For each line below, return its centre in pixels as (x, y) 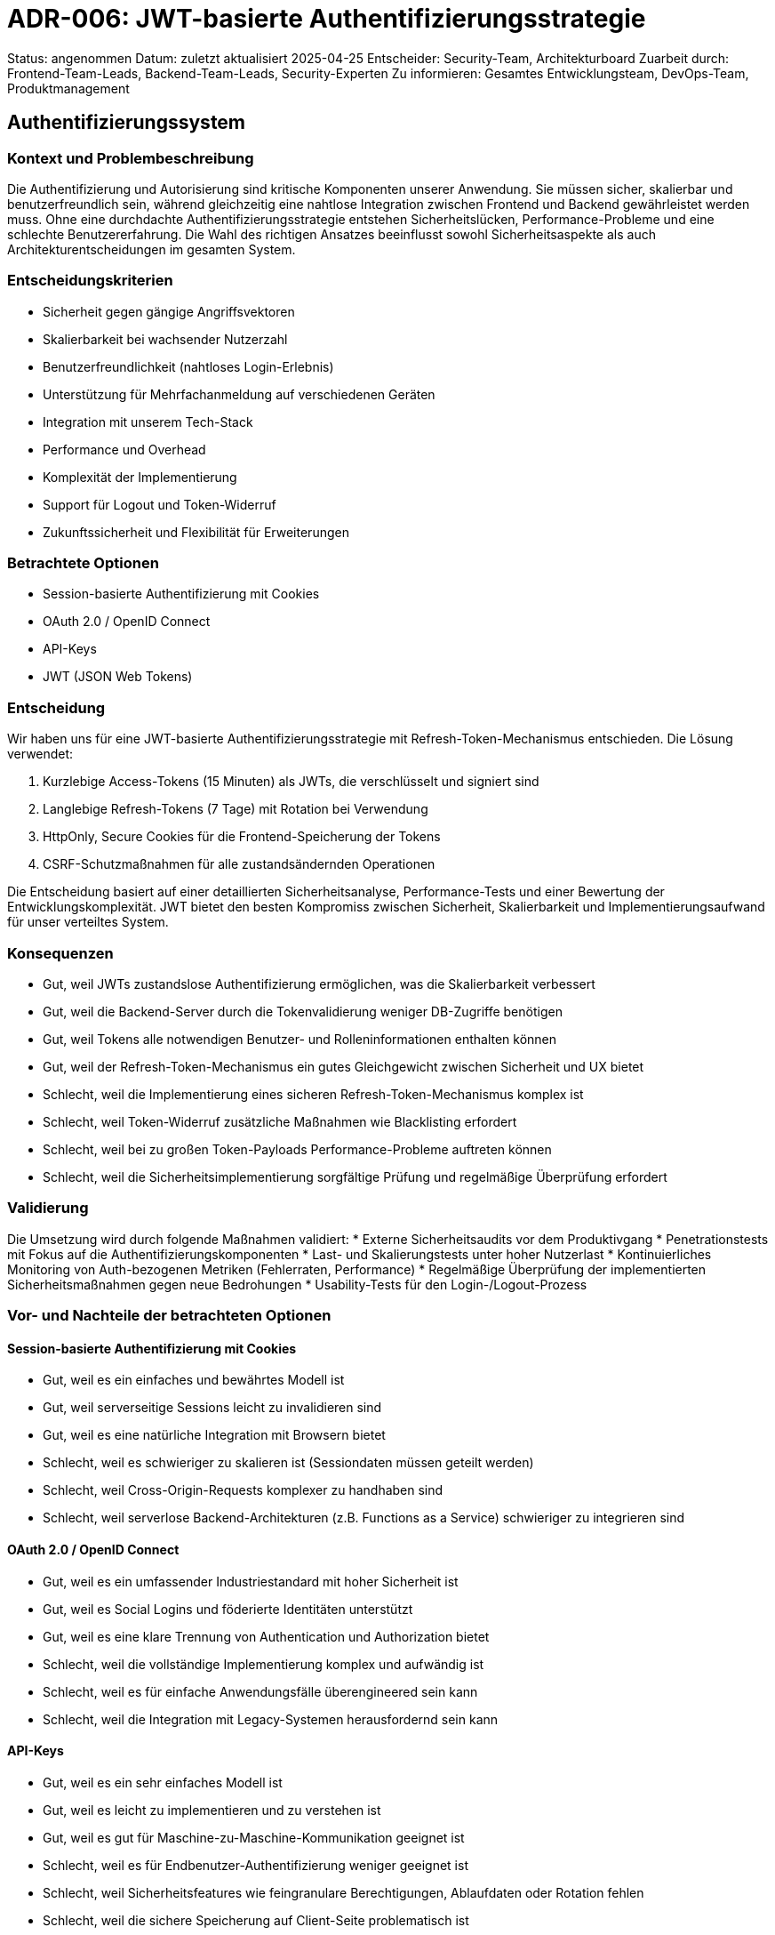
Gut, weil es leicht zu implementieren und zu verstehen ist (212, 1810)
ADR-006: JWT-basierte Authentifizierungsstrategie (327, 19)
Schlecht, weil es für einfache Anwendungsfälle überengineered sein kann (260, 1691)
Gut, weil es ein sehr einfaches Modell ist (163, 1782)
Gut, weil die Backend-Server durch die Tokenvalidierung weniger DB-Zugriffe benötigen (303, 1011)
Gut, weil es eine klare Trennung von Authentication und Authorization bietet (266, 1636)
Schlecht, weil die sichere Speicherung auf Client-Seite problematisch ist (256, 1920)
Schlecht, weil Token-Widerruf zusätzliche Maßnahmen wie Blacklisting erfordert (280, 1121)
